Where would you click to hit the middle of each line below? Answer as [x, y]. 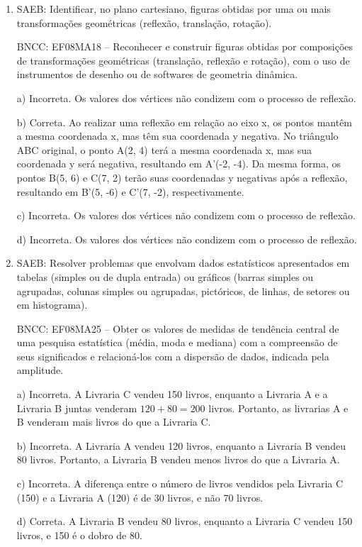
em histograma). [52, 305]
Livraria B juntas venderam [77, 408]
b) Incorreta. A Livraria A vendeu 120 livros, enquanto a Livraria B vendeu [181, 445]
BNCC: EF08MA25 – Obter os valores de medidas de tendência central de [178, 328]
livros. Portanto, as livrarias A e [278, 408]
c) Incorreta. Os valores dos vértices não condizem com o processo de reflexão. [186, 215]
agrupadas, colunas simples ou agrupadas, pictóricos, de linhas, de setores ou [183, 291]
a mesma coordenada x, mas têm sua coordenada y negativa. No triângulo [177, 136]
